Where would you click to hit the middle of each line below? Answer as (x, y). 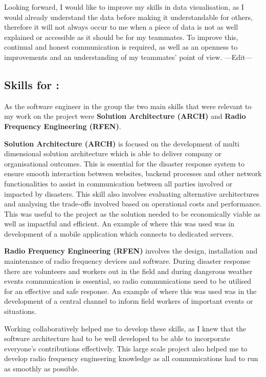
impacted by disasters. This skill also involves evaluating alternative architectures (132, 193)
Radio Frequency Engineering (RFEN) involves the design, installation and (131, 251)
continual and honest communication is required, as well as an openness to (121, 47)
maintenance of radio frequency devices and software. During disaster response (127, 261)
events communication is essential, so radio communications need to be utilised (128, 281)
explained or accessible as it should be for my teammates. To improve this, (121, 37)
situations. (20, 311)
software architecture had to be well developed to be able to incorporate (117, 338)
